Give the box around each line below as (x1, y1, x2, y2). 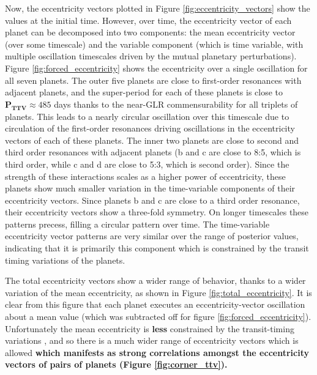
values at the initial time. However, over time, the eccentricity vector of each (5, 13, 292, 26)
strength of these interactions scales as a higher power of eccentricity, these (5, 169, 286, 182)
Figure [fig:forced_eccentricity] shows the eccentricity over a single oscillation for (5, 61, 308, 74)
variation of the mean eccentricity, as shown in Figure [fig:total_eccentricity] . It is (5, 286, 312, 299)
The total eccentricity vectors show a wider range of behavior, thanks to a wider (5, 274, 306, 287)
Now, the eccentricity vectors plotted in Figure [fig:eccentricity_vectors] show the (5, 2, 310, 14)
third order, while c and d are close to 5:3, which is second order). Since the (5, 157, 289, 170)
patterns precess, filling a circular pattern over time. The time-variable (5, 217, 270, 230)
